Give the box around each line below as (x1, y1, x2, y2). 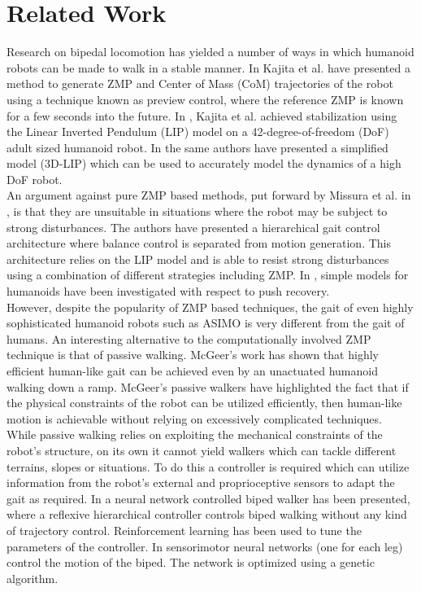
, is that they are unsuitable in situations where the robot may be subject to (7, 203, 388, 220)
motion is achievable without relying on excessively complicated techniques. (7, 410, 382, 427)
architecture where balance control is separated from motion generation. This (7, 235, 391, 252)
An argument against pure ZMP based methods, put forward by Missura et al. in (7, 186, 411, 204)
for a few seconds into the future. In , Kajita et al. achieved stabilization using (7, 107, 397, 124)
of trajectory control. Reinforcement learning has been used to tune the (7, 521, 362, 538)
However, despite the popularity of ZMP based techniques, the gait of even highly (7, 298, 414, 315)
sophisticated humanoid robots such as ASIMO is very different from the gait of (7, 314, 405, 331)
